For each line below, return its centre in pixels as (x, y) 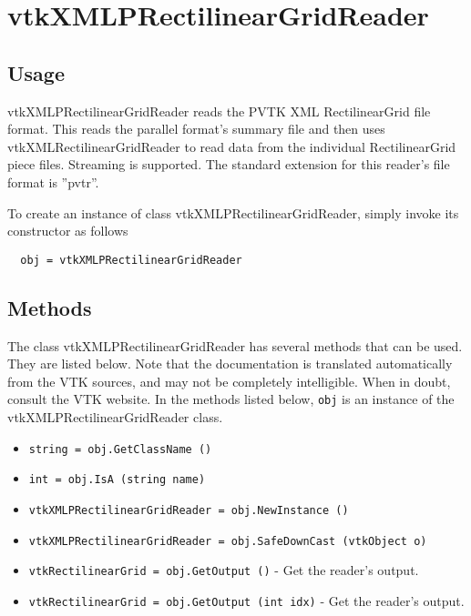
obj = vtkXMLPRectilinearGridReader (131, 260)
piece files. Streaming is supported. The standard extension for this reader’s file (229, 164)
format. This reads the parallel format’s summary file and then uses (196, 129)
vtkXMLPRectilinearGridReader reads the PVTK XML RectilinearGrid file (219, 111)
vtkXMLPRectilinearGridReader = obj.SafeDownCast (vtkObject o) (228, 541)
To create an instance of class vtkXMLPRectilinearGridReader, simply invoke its (233, 212)
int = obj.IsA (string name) (117, 480)
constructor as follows (68, 231)
